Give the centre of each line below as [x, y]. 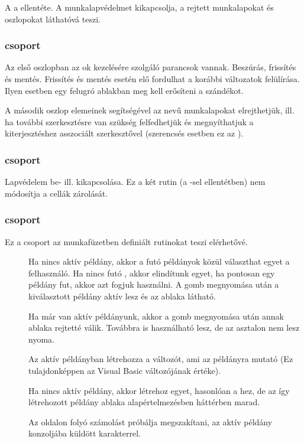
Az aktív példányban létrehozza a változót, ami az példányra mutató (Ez [161, 359]
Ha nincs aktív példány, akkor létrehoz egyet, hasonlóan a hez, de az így [159, 390]
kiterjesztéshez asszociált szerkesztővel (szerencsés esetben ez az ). [124, 133]
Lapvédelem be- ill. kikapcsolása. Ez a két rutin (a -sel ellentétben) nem [135, 182]
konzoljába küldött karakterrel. [85, 433]
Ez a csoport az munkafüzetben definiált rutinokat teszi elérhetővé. [126, 241]
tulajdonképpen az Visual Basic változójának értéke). [125, 370]
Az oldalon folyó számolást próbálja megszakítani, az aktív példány [151, 421]
